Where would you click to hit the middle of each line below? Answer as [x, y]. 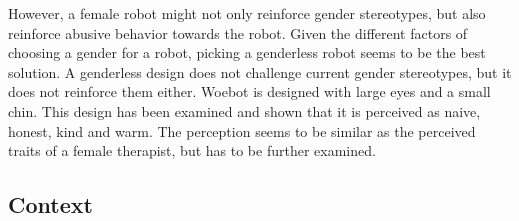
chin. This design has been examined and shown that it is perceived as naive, [244, 110]
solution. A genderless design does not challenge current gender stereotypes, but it [260, 71]
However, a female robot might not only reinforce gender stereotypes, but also [247, 13]
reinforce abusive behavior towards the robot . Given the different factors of [238, 32]
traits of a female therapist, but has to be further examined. [192, 150]
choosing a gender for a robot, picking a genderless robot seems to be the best [247, 52]
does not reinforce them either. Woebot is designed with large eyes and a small [249, 91]
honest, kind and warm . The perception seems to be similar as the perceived [242, 130]
